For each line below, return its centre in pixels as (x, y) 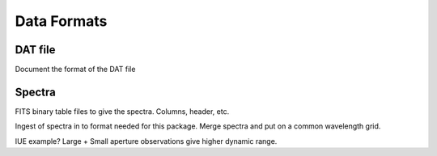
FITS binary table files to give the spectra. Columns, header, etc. (122, 111)
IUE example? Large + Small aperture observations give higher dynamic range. (146, 141)
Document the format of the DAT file (75, 70)
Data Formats (61, 21)
